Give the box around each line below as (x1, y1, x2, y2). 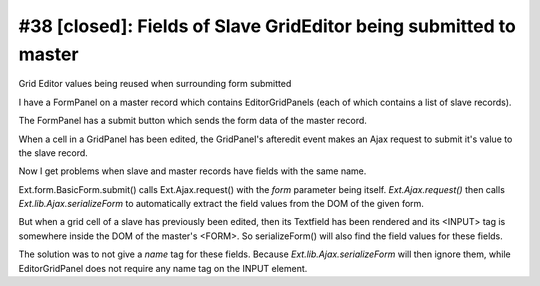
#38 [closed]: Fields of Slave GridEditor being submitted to (18, 15, 517, 37)
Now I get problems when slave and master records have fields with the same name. (18, 165, 367, 177)
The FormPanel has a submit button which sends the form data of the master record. (18, 115, 367, 127)
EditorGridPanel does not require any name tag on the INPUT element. (18, 262, 308, 274)
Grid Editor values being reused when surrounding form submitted (18, 78, 292, 90)
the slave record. (18, 146, 89, 159)
